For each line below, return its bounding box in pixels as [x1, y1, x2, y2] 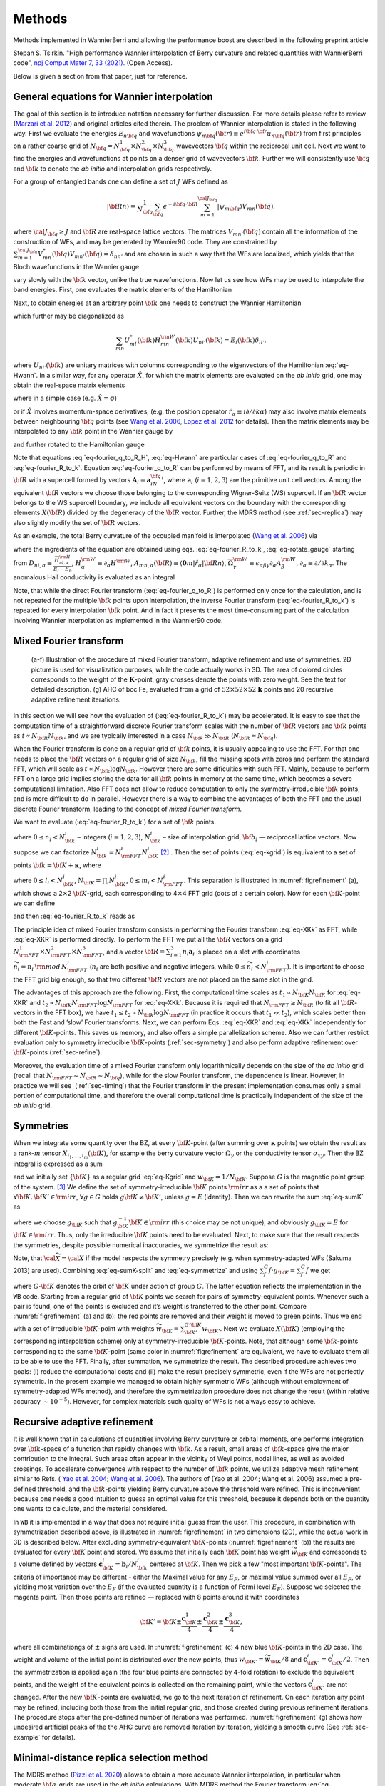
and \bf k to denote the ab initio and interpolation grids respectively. [13, 164, 212, 173]
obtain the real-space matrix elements [13, 381, 125, 389]
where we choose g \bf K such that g [13, 1218, 118, 1228]
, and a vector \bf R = [103, 947, 165, 956]
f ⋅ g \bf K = [268, 1267, 296, 1277]
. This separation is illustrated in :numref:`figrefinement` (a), [183, 876, 359, 884]
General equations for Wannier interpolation [13, 90, 213, 103]
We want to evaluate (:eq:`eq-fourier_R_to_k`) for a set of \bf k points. [13, 818, 217, 827]
